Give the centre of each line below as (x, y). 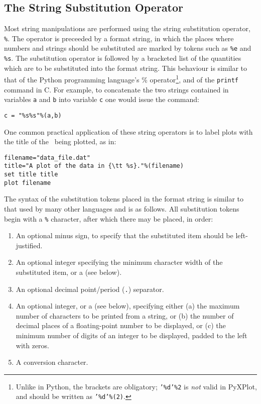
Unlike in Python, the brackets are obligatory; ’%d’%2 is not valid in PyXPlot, (136, 386)
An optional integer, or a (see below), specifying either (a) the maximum (128, 306)
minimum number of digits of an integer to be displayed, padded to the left (132, 335)
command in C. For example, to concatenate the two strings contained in (116, 89)
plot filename (28, 183)
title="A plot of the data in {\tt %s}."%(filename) (94, 166)
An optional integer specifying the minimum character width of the (119, 262)
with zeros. (33, 345)
